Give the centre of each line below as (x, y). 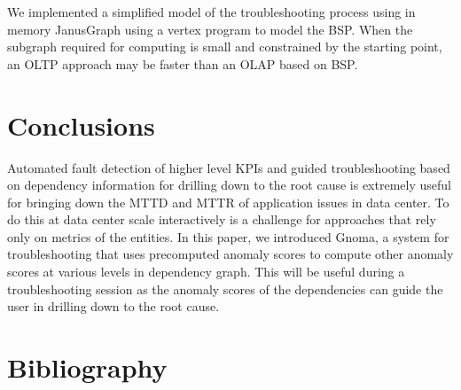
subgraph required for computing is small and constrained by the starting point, (225, 47)
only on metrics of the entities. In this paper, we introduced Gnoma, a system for (228, 236)
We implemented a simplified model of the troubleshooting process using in (211, 12)
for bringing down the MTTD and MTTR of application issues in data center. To (228, 202)
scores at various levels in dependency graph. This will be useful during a (206, 272)
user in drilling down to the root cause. (113, 306)
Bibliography (87, 367)
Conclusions (81, 125)
